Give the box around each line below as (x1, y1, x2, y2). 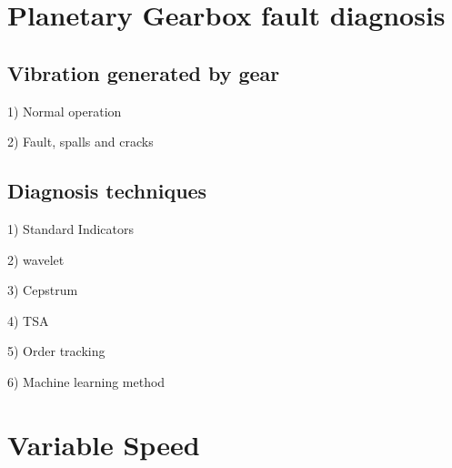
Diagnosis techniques (7, 177, 207, 205)
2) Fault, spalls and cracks (7, 132, 154, 151)
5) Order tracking (7, 341, 105, 361)
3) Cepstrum (7, 280, 78, 300)
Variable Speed (7, 425, 200, 463)
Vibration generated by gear (7, 58, 280, 86)
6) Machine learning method (7, 371, 166, 391)
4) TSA (7, 310, 49, 330)
